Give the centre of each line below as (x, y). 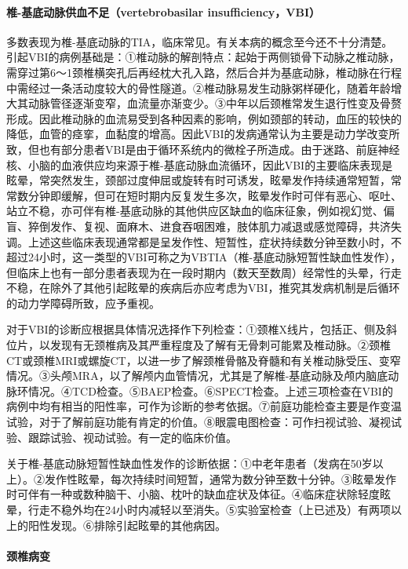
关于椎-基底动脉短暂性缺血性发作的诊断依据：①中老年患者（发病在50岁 (189, 463)
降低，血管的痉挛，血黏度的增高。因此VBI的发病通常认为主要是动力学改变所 (203, 134)
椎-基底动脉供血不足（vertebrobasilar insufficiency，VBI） (164, 11)
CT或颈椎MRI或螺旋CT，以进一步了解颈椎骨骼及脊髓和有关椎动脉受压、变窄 (204, 360)
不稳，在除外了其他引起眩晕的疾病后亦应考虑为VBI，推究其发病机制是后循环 (203, 288)
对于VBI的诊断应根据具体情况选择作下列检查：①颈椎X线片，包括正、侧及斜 (202, 329)
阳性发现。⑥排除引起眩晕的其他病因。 (127, 525)
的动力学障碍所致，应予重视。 (83, 303)
